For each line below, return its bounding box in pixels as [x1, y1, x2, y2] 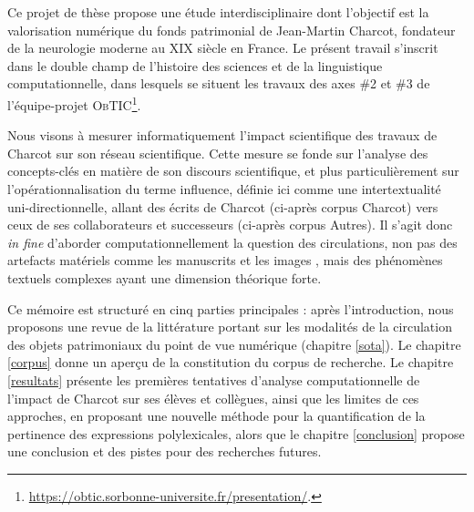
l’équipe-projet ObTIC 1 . [7, 92, 141, 114]
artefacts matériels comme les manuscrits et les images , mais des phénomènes [7, 251, 443, 270]
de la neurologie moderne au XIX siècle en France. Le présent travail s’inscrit [7, 38, 438, 57]
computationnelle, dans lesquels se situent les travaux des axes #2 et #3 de [7, 74, 430, 93]
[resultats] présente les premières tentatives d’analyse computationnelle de [7, 370, 420, 389]
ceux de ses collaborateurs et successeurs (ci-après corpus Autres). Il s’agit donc [7, 215, 453, 234]
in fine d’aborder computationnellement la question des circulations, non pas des [7, 232, 458, 251]
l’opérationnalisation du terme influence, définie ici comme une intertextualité [7, 179, 441, 198]
